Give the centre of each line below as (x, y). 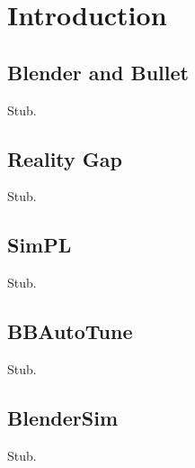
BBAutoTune (70, 331)
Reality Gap (65, 158)
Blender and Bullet (98, 72)
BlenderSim (63, 417)
